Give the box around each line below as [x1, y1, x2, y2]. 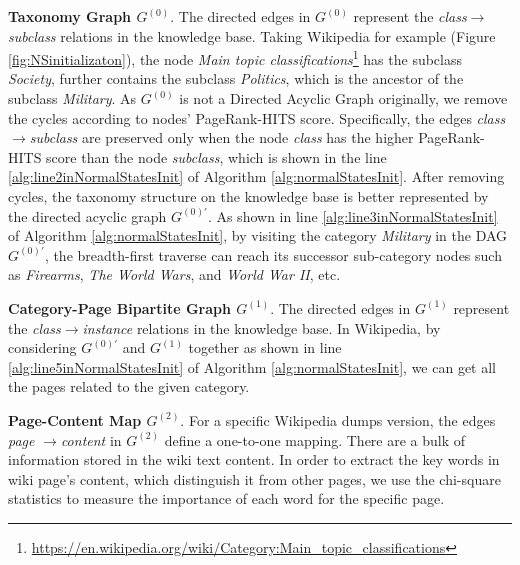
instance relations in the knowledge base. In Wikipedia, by [82, 317, 441, 338]
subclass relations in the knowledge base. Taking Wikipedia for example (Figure [8, 25, 496, 46]
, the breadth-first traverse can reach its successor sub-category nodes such [44, 244, 502, 265]
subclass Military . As [8, 88, 137, 109]
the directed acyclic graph [8, 205, 167, 226]
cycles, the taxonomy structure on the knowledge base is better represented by [8, 186, 489, 206]
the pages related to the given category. [8, 376, 250, 397]
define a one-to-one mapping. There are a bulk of [164, 429, 466, 450]
